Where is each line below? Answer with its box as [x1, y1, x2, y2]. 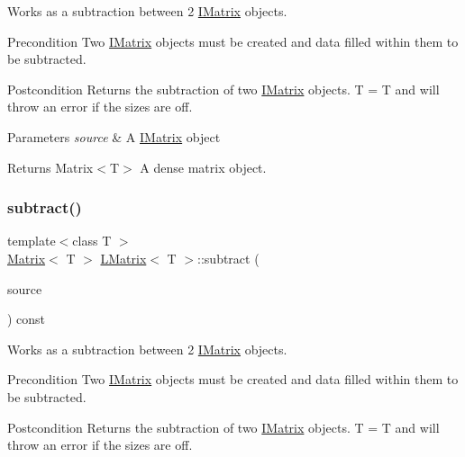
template [7, 231, 56, 250]
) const [7, 309, 46, 328]
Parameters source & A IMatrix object [7, 127, 221, 146]
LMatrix [100, 248, 147, 267]
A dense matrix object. [140, 157, 267, 176]
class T [72, 231, 112, 250]
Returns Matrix [7, 157, 94, 176]
